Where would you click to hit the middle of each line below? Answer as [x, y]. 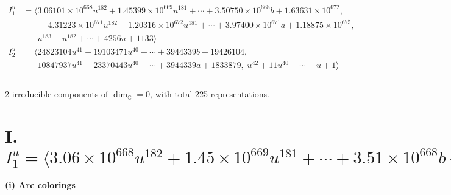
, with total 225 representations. [210, 94]
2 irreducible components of [57, 94]
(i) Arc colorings [40, 185]
